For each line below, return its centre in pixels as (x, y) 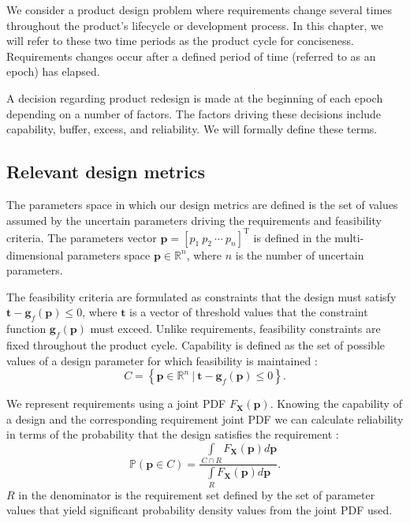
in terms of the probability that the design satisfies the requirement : (173, 434)
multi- (349, 237)
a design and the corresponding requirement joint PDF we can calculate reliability (205, 418)
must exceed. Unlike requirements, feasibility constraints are (235, 329)
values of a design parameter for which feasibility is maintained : (162, 360)
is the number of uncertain (300, 254)
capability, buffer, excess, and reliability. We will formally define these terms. (192, 129)
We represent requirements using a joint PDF (116, 403)
